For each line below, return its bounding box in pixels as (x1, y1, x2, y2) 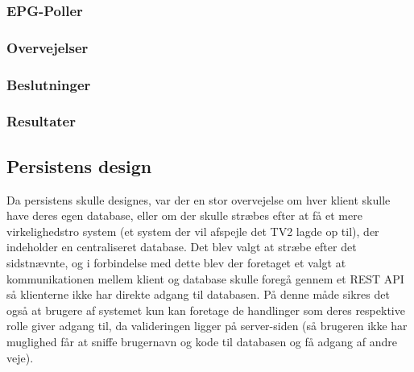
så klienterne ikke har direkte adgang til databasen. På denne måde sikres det (6, 286, 390, 303)
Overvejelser (6, 37, 89, 57)
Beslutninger (6, 74, 91, 94)
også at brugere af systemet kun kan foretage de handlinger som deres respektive (6, 301, 405, 318)
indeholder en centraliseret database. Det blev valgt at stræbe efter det (6, 238, 357, 255)
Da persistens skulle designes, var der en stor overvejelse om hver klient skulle (6, 191, 391, 208)
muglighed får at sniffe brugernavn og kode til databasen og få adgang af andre (6, 333, 397, 349)
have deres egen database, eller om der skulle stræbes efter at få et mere (6, 207, 362, 224)
